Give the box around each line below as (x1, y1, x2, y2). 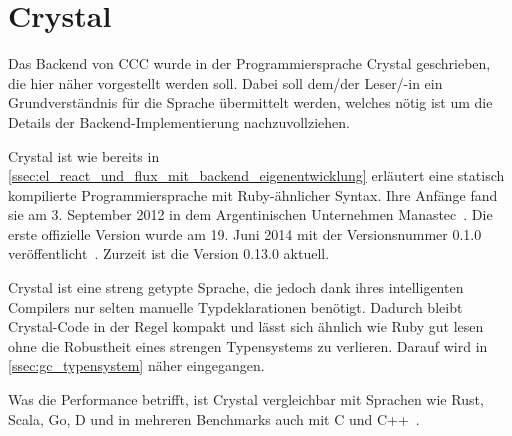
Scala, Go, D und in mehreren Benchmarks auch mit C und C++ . (8, 408, 420, 429)
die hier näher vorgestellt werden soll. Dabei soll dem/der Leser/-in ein (8, 72, 443, 93)
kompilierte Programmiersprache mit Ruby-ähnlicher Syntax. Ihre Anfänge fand (8, 184, 498, 205)
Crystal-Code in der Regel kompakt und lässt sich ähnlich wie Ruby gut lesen (8, 316, 484, 337)
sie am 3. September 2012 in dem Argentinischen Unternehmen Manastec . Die (8, 204, 493, 225)
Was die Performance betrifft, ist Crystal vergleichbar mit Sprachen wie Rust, (8, 389, 484, 410)
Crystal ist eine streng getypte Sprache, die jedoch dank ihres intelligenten (8, 277, 464, 298)
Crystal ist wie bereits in (8, 145, 160, 166)
